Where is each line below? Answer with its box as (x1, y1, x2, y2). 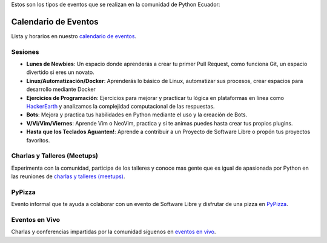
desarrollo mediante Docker (26, 85, 96, 93)
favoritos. (26, 136, 50, 144)
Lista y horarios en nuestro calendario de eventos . (11, 32, 136, 39)
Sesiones (11, 47, 39, 56)
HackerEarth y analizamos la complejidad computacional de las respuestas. (26, 103, 215, 110)
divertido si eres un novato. (26, 68, 94, 76)
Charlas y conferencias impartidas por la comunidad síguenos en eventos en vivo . (11, 228, 216, 236)
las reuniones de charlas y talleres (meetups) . (11, 173, 125, 180)
